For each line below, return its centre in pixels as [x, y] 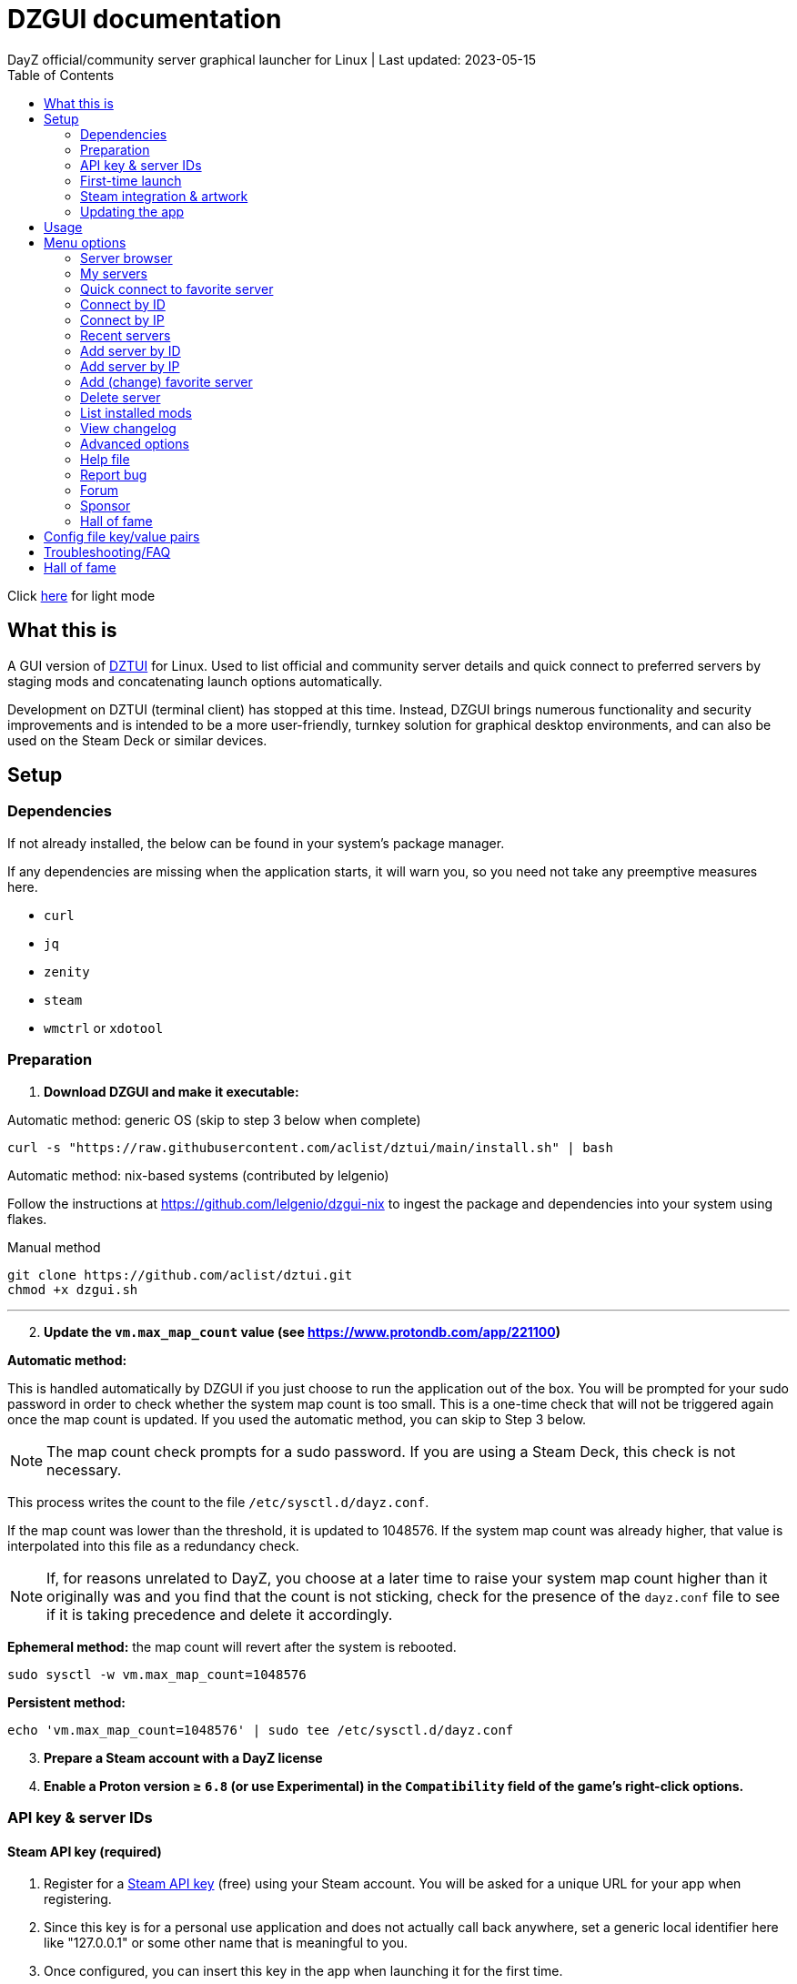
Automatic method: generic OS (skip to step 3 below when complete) [214, 1119]
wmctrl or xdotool [104, 1027]
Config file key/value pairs [122, 536]
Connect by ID [123, 304]
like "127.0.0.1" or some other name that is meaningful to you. [226, 1943]
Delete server [121, 397]
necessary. [84, 1469]
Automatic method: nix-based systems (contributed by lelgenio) [198, 1175]
